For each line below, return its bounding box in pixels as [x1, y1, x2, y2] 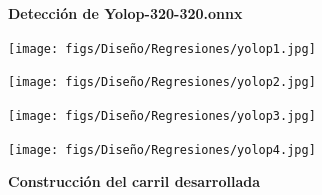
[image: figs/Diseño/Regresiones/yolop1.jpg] [8, 41, 316, 56]
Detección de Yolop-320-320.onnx [8, 3, 243, 23]
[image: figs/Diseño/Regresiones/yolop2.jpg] [8, 75, 316, 90]
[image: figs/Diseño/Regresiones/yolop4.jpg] [8, 142, 316, 157]
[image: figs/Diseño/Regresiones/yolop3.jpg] [8, 108, 316, 123]
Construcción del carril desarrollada [8, 171, 261, 192]
